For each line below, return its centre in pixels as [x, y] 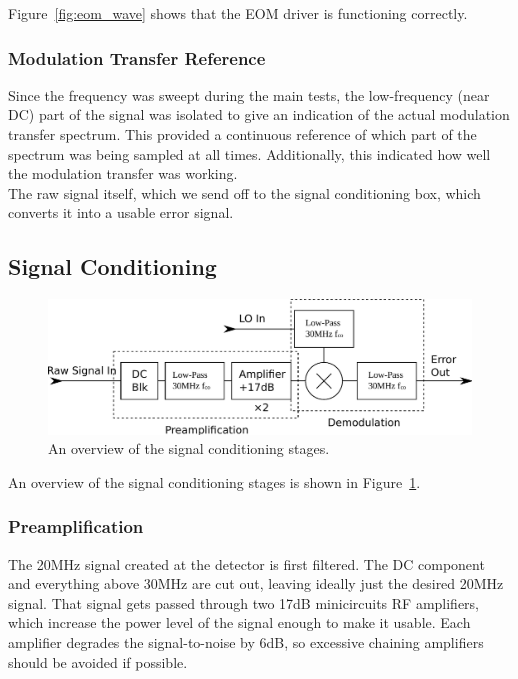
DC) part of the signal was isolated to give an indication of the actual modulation [259, 114]
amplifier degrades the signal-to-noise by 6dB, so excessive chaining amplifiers [246, 641]
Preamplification [76, 526]
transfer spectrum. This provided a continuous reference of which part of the [242, 134]
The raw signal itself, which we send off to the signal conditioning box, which [244, 192]
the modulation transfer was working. [123, 173]
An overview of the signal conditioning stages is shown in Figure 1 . [214, 481]
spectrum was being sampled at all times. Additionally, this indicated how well [249, 153]
